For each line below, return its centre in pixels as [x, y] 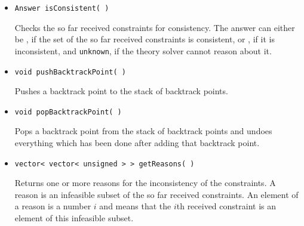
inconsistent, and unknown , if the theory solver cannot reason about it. [143, 50]
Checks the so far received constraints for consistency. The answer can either [155, 27]
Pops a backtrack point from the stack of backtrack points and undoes [143, 131]
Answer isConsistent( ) [62, 8]
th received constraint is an [226, 206]
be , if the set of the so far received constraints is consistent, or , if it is [145, 39]
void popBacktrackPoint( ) [68, 112]
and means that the [135, 206]
